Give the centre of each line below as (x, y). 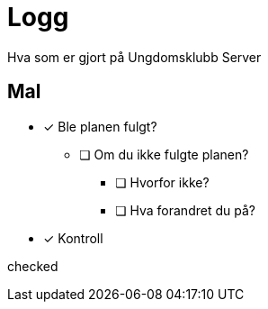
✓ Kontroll (73, 238)
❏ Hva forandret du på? (185, 210)
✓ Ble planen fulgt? (100, 126)
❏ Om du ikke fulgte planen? (164, 154)
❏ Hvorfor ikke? (162, 182)
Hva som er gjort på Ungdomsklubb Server (134, 57)
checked (33, 266)
